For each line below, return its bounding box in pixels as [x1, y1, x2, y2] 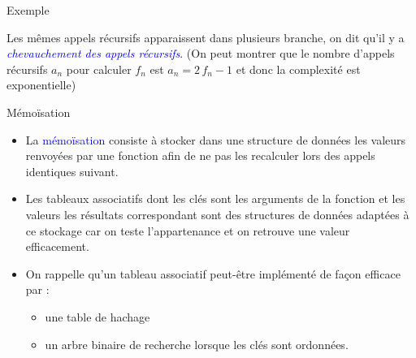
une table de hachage [45, 308, 150, 325]
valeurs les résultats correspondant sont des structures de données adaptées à [25, 205, 409, 222]
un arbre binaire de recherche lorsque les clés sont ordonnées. [45, 335, 349, 352]
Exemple [6, 2, 50, 18]
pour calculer [66, 60, 132, 77]
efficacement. [25, 238, 89, 255]
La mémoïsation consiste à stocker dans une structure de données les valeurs [25, 131, 406, 148]
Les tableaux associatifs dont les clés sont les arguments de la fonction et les [25, 190, 405, 207]
